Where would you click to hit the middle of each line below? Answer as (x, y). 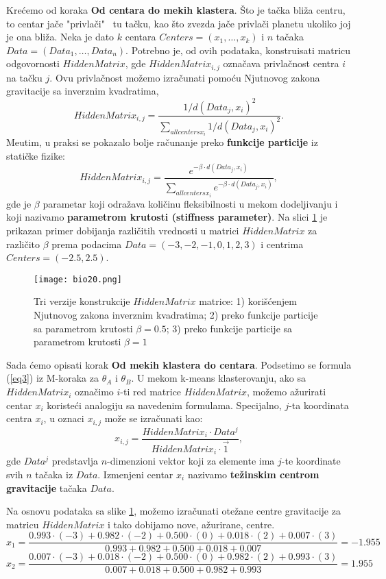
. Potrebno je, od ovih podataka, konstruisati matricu (238, 50)
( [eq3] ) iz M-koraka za (52, 378)
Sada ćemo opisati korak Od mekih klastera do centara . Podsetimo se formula (179, 364)
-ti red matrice (151, 392)
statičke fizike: (36, 155)
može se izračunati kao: (154, 418)
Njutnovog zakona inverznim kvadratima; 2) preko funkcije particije (176, 315)
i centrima (282, 244)
